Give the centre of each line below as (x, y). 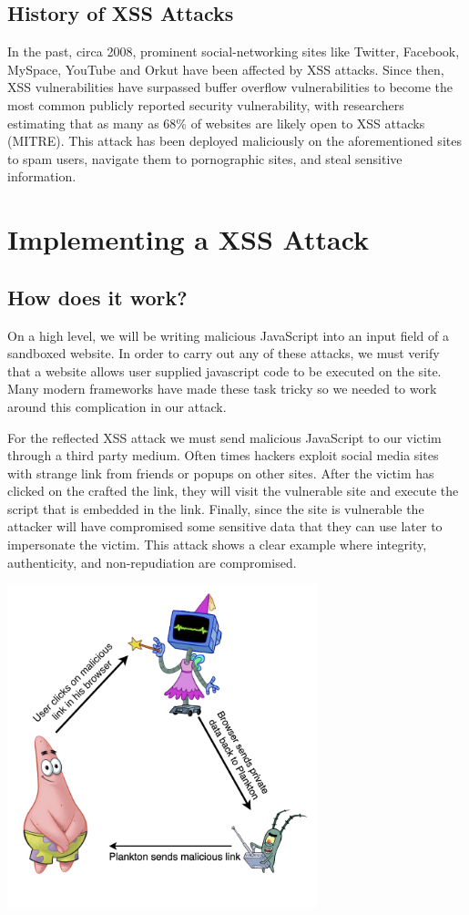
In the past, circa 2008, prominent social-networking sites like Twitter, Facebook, (234, 51)
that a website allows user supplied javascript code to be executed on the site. (224, 370)
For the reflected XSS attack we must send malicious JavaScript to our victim (224, 437)
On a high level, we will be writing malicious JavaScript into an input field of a (228, 335)
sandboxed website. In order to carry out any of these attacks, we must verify (224, 353)
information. (42, 176)
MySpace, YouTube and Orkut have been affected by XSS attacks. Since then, (226, 69)
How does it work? (97, 297)
